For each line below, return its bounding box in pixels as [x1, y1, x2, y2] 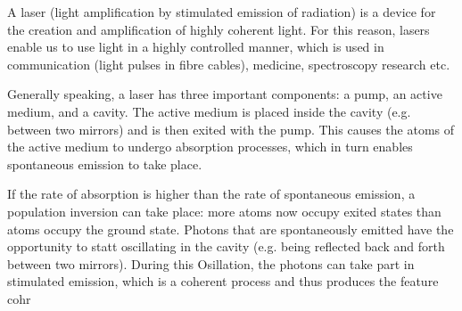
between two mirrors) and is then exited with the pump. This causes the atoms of [7, 119, 455, 138]
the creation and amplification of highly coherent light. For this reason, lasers [7, 20, 430, 38]
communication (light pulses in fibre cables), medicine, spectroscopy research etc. [7, 54, 450, 73]
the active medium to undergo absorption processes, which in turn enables [7, 137, 413, 156]
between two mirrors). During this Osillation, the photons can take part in [7, 254, 415, 273]
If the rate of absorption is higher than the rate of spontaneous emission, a [7, 184, 416, 203]
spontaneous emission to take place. [7, 154, 202, 173]
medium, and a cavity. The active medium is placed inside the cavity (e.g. [7, 102, 411, 120]
